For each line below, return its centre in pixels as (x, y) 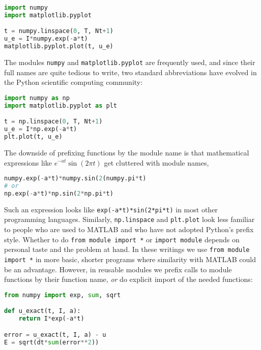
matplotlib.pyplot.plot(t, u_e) (59, 46)
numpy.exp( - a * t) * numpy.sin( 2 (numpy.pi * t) (75, 179)
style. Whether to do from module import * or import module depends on (122, 239)
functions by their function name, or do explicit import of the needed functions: (128, 279)
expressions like (28, 162)
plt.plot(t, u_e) (33, 137)
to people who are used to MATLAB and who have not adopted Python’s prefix (129, 229)
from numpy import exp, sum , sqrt (63, 295)
